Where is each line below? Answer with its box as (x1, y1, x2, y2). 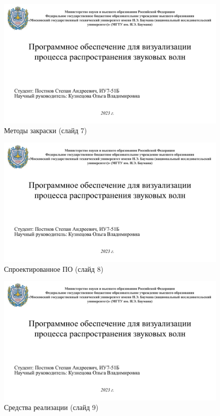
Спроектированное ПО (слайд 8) (4, 263, 103, 274)
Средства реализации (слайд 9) (4, 402, 98, 412)
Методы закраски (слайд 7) (4, 125, 87, 136)
